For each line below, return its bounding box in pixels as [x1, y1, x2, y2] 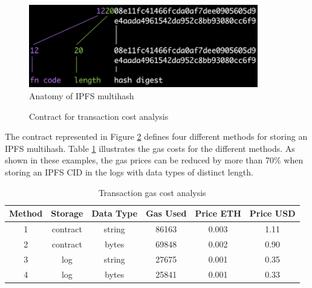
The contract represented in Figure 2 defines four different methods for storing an [5, 130, 308, 143]
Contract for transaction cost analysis [29, 110, 169, 122]
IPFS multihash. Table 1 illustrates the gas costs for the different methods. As [5, 142, 295, 154]
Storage [51, 207, 83, 220]
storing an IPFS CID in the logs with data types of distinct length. [5, 166, 253, 178]
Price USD [249, 207, 296, 220]
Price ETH [195, 207, 241, 220]
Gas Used [146, 207, 187, 220]
